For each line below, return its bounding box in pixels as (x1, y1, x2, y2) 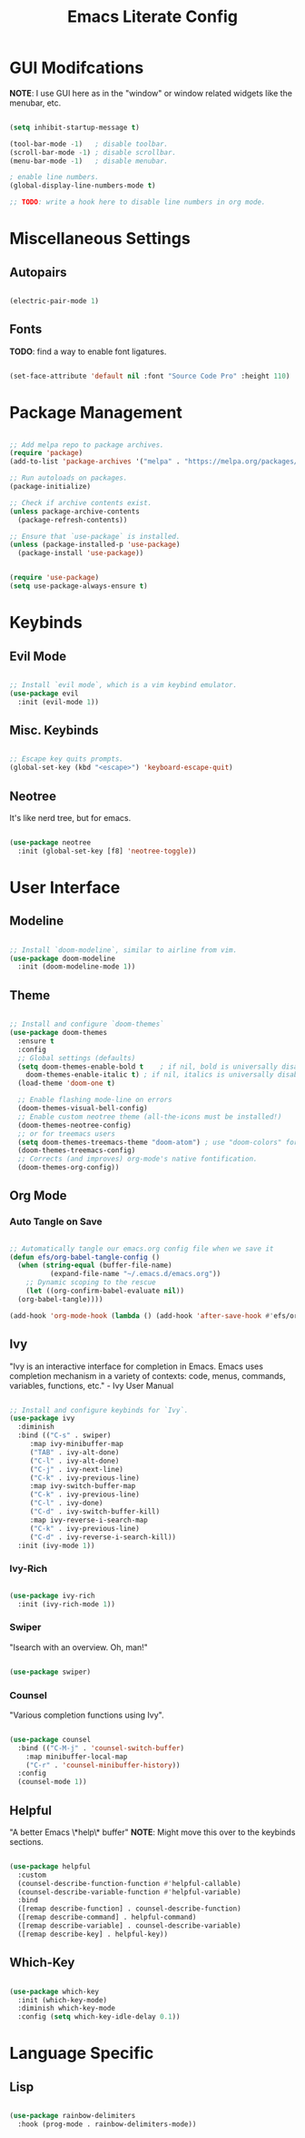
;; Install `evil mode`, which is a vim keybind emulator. (9, 680, 238, 689)
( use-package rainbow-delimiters (9, 2112, 136, 2121)
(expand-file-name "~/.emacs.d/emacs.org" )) (49, 1270, 221, 1279)
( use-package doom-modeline (9, 954, 116, 963)
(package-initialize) (9, 482, 92, 491)
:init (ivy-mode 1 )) (17, 1541, 95, 1550)
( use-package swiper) (9, 1667, 92, 1677)
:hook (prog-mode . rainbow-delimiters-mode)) (17, 2120, 197, 2129)
